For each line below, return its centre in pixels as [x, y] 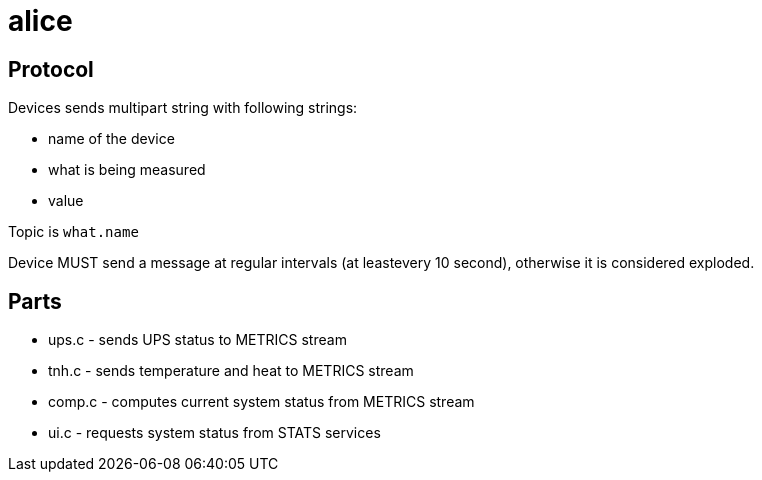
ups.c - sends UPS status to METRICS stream [197, 340]
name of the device [111, 139]
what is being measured [127, 170]
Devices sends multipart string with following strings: [183, 108]
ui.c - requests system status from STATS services [214, 433]
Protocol [51, 69]
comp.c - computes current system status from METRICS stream [261, 402]
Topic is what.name [73, 232]
